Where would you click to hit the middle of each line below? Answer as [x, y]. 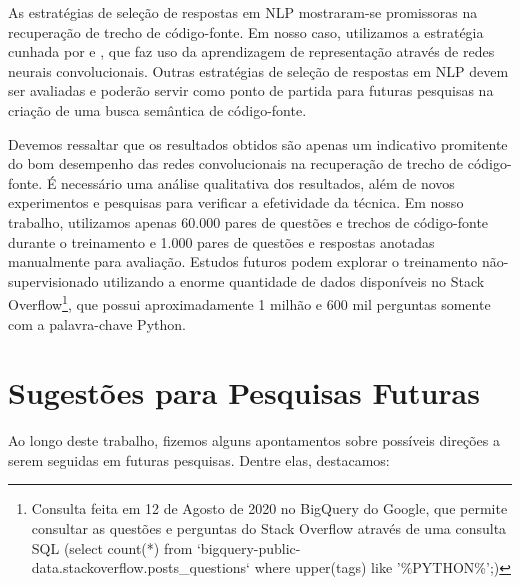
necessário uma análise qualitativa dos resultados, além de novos [258, 182]
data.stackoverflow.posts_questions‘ [140, 567]
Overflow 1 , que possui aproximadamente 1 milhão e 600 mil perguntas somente [249, 302]
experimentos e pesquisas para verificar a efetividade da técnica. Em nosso [236, 202]
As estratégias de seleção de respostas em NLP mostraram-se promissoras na [243, 12]
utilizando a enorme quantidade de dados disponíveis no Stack [294, 280]
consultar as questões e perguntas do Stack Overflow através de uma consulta [269, 528]
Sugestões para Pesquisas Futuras [244, 392]
